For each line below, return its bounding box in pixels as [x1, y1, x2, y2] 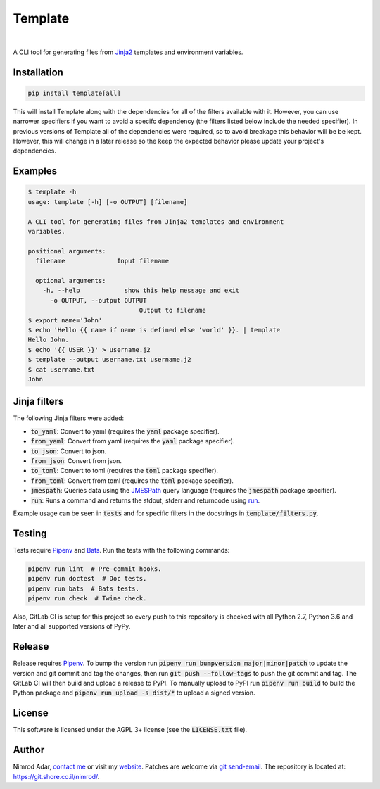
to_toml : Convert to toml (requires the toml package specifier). [30, 467, 218, 475]
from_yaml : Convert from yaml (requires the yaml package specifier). [30, 437, 235, 446]
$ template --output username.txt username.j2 [27, 355, 191, 364]
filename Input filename [35, 257, 169, 265]
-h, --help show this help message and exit [42, 286, 240, 295]
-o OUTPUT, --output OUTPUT [50, 296, 147, 304]
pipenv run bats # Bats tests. [27, 584, 140, 593]
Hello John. [27, 336, 70, 344]
